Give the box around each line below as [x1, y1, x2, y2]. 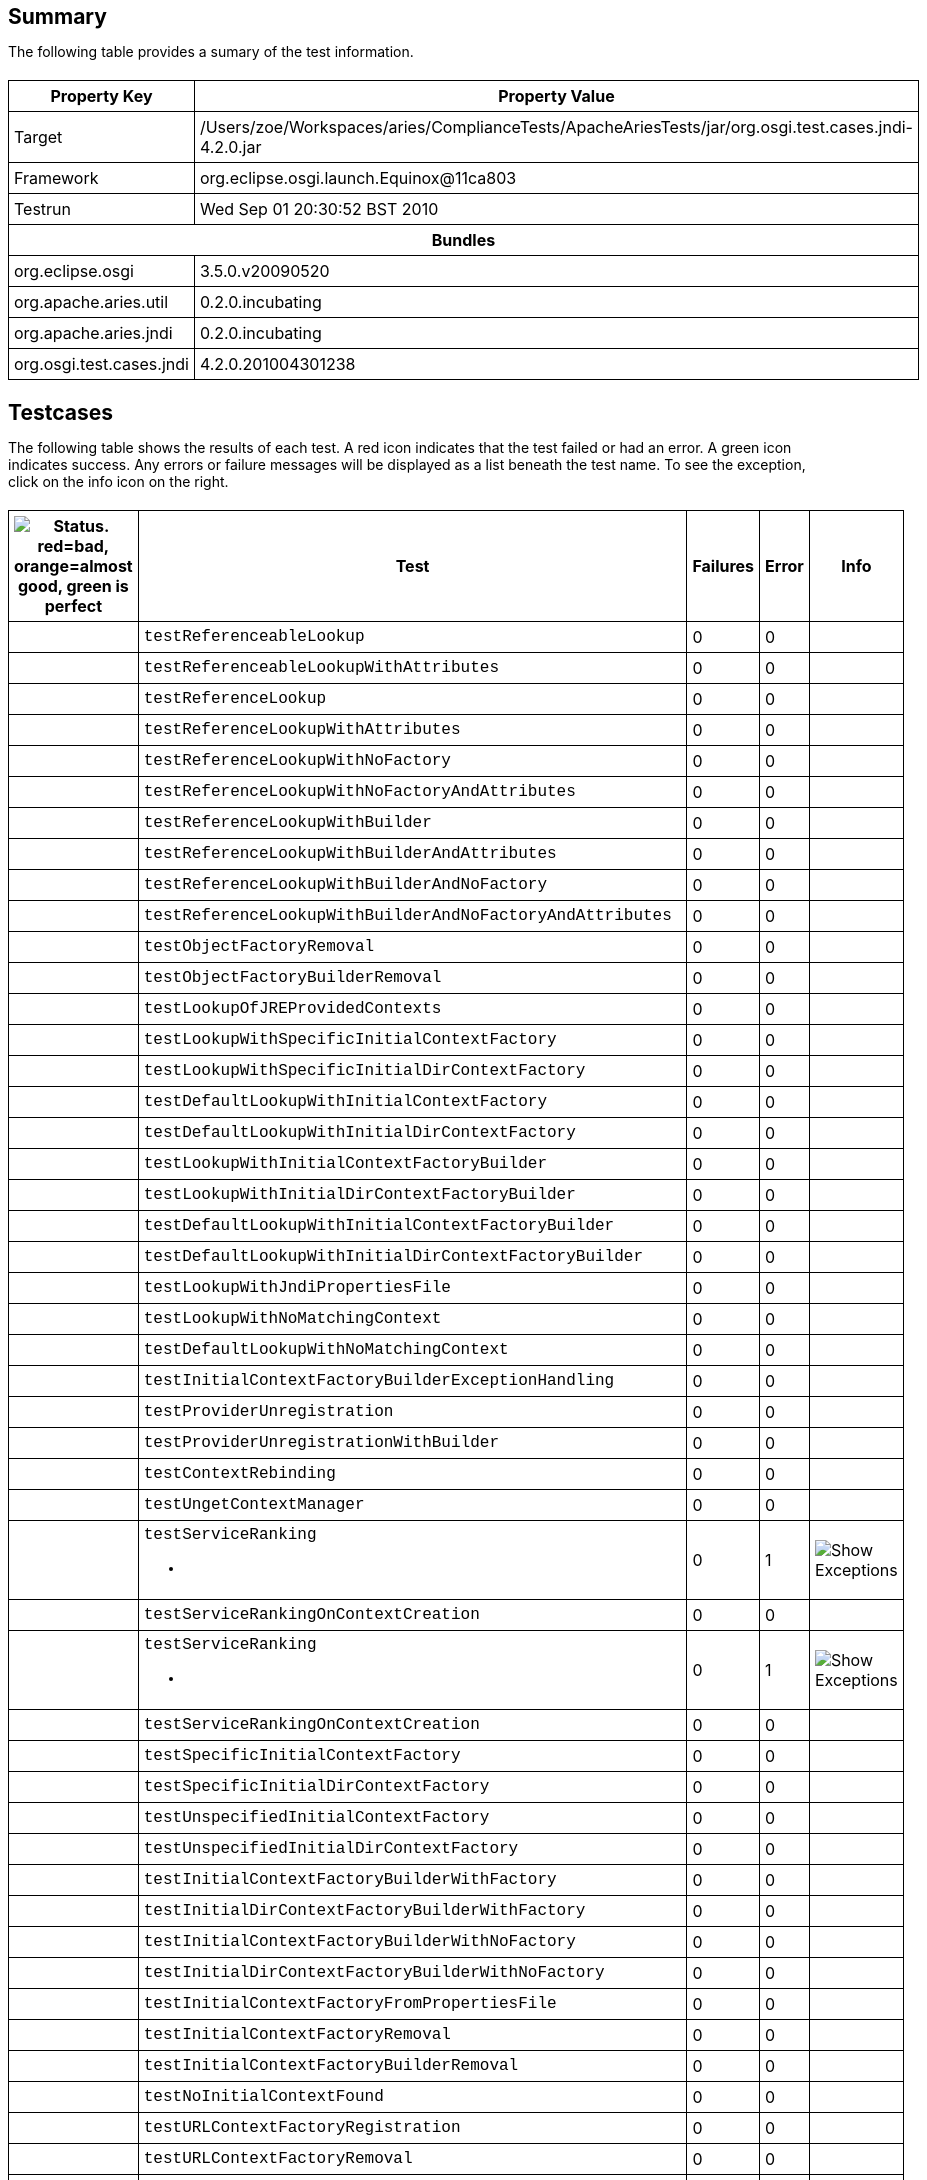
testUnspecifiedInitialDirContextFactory [143, 1840, 519, 1858]
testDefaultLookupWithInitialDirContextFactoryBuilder [143, 1248, 643, 1266]
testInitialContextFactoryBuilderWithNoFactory [143, 1933, 576, 1951]
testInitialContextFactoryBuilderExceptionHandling [143, 1372, 615, 1390]
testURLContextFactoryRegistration [143, 2119, 461, 2137]
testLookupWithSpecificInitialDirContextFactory [143, 1062, 586, 1080]
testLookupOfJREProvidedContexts [143, 1000, 442, 1018]
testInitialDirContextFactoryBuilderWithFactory [143, 1902, 586, 1920]
